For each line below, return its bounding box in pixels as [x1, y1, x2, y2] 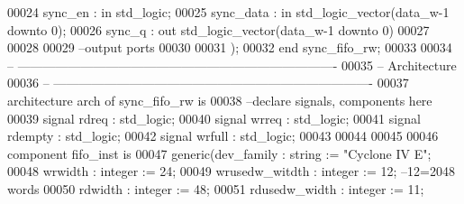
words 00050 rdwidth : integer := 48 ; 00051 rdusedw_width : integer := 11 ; [7, 179, 424, 198]
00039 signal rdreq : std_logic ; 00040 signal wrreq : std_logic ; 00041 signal [7, 108, 421, 127]
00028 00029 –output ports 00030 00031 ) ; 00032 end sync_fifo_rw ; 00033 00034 [7, 38, 452, 57]
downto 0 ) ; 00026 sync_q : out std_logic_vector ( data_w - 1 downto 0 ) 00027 [7, 20, 430, 39]
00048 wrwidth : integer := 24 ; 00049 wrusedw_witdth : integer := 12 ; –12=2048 [7, 162, 455, 181]
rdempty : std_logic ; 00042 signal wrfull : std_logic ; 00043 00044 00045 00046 [7, 126, 439, 145]
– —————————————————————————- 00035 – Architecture [7, 55, 457, 74]
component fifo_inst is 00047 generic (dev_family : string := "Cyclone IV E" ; [7, 144, 432, 162]
